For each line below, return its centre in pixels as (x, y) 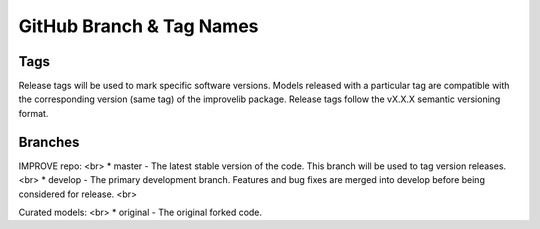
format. (33, 113)
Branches (49, 141)
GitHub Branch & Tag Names (138, 26)
